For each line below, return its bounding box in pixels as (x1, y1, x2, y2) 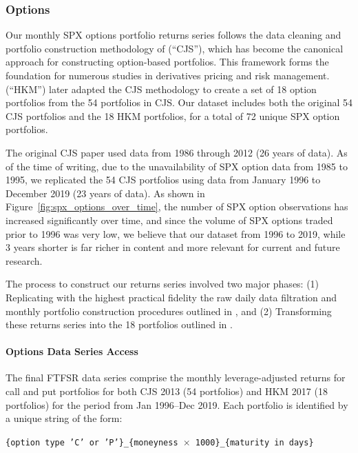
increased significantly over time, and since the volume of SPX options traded (6, 212, 333, 227)
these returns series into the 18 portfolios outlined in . (6, 317, 233, 332)
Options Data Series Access (6, 344, 138, 359)
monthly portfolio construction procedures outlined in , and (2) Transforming (6, 303, 332, 318)
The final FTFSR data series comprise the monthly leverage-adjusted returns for (6, 370, 346, 385)
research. (6, 253, 43, 268)
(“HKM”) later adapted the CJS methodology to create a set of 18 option (6, 81, 317, 96)
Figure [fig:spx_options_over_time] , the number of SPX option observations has (6, 199, 348, 214)
